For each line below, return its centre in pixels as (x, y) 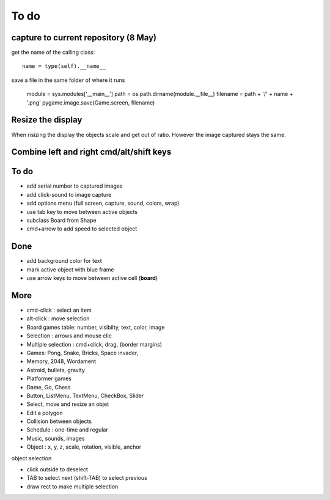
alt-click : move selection (58, 318)
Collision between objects (59, 421)
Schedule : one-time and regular (67, 430)
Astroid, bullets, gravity (56, 370)
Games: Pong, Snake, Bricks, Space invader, (82, 353)
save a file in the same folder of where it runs (68, 80)
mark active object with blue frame (70, 270)
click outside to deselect (57, 469)
